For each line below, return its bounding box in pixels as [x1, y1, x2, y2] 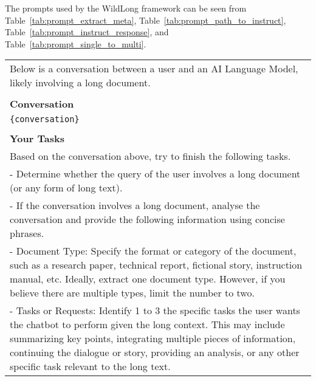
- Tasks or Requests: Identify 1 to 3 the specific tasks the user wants [10, 303, 300, 318]
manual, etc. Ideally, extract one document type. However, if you [10, 272, 286, 286]
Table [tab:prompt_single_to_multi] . [5, 37, 146, 50]
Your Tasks [10, 131, 64, 146]
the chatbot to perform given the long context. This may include [10, 317, 285, 332]
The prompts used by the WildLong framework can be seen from [5, 2, 247, 14]
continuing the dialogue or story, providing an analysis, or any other [10, 345, 300, 360]
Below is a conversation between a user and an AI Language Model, [10, 61, 298, 76]
